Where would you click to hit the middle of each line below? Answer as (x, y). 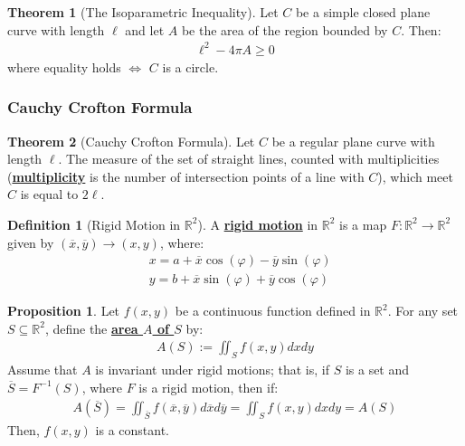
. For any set (423, 311)
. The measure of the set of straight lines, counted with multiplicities (249, 159)
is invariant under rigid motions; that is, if (212, 370)
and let (145, 29)
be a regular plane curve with (353, 141)
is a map (363, 224)
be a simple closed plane (363, 12)
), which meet (415, 176)
